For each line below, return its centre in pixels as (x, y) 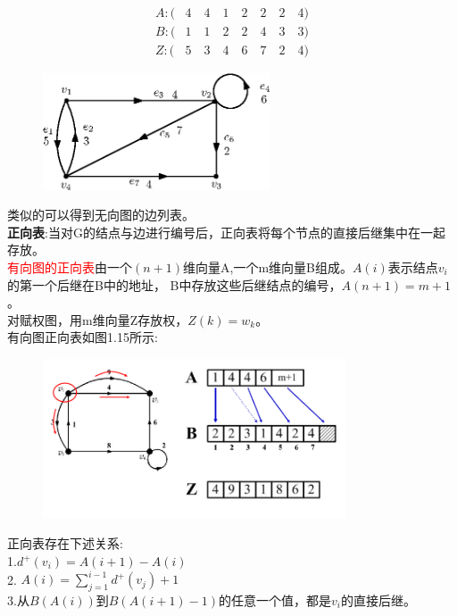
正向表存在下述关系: (65, 543)
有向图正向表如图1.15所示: (83, 337)
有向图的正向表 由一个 (70, 266)
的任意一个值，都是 (275, 599)
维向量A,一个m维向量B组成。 (268, 266)
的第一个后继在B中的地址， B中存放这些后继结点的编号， (174, 284)
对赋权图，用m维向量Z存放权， (98, 319)
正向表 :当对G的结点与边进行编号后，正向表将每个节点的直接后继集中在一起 (226, 232)
